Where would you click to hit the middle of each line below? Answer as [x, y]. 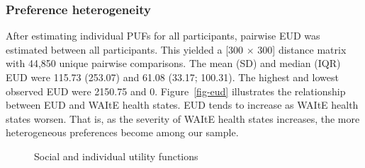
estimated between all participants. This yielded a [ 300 [125, 49]
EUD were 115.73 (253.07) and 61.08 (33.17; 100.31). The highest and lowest [172, 77]
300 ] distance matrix [302, 49]
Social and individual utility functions [116, 156]
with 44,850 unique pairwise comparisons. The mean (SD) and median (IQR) [173, 63]
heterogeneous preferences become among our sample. [122, 132]
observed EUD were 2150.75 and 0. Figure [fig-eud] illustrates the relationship [176, 91]
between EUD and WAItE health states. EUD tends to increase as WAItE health [182, 105]
